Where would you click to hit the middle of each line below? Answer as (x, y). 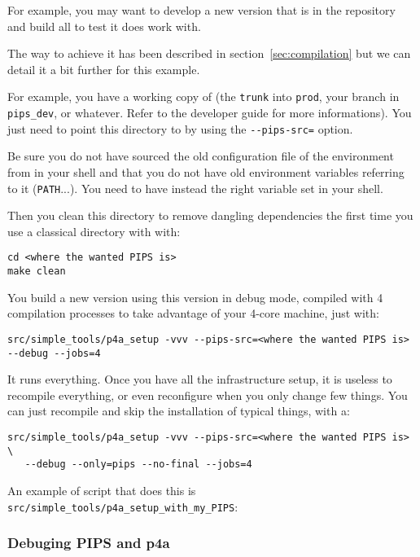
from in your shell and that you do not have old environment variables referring (206, 171)
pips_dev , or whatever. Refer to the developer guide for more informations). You (210, 113)
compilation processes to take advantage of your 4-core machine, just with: (193, 313)
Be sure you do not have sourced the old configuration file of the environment (201, 156)
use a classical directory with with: (94, 231)
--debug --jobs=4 (54, 353)
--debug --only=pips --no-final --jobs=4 (138, 465)
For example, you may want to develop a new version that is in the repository (201, 10)
